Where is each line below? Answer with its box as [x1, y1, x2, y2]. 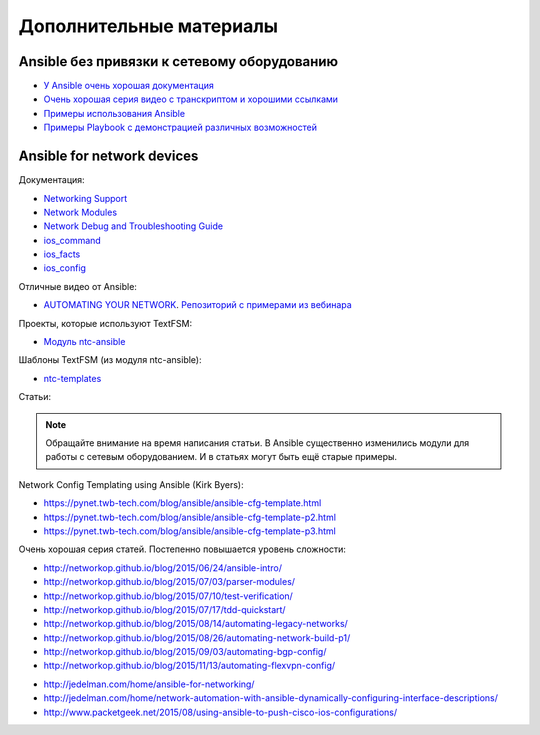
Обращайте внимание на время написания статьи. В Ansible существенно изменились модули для [45, 437, 470, 449]
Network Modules [43, 206, 118, 218]
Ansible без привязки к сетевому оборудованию [18, 53, 339, 70]
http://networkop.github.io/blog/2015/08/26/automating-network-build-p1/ [43, 631, 351, 644]
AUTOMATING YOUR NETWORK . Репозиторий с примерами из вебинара [43, 299, 352, 311]
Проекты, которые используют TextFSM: [18, 317, 193, 329]
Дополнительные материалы [18, 15, 279, 37]
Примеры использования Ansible [43, 107, 185, 119]
